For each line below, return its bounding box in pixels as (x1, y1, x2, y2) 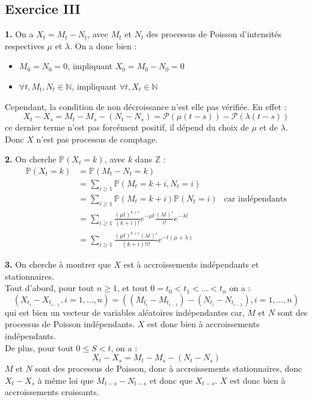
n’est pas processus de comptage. (36, 132, 158, 145)
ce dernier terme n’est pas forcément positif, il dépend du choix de (5, 121, 249, 134)
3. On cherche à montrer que (5, 258, 111, 271)
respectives (5, 39, 44, 52)
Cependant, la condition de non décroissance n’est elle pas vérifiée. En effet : (5, 100, 287, 112)
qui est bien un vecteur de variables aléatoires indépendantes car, (5, 306, 245, 318)
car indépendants (224, 194, 287, 203)
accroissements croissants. (5, 386, 99, 398)
